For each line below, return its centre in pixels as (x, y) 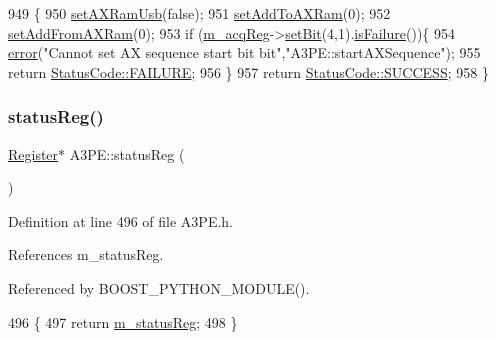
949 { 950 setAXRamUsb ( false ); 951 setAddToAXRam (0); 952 (199, 13)
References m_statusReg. (86, 254)
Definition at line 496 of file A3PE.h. (121, 220)
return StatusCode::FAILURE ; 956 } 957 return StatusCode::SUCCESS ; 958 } (248, 71)
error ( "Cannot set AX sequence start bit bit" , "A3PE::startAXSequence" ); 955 (244, 52)
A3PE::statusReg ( (127, 153)
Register (33, 153)
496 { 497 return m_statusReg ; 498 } (123, 321)
